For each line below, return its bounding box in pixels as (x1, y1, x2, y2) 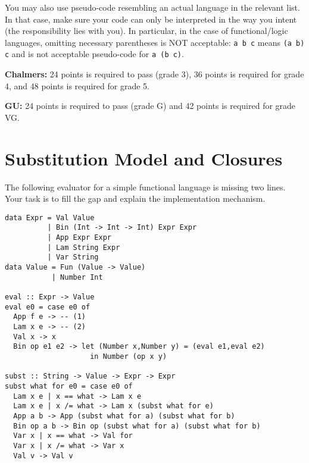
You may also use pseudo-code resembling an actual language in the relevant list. (5, 1, 300, 13)
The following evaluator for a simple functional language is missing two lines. (5, 180, 286, 193)
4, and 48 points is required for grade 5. (5, 79, 149, 92)
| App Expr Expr (47, 233, 111, 242)
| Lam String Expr (47, 243, 120, 252)
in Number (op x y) (90, 352, 167, 361)
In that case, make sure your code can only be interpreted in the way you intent (5, 12, 297, 25)
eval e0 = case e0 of (5, 302, 90, 311)
